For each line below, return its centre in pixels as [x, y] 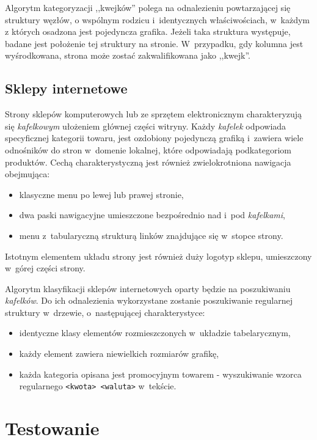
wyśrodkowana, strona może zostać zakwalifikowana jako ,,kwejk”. [128, 55]
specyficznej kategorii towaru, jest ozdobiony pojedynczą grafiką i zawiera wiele [154, 138]
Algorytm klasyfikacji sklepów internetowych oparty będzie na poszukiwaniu [148, 288]
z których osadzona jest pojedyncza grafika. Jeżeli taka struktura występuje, [148, 31]
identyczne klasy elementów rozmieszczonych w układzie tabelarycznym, [155, 333]
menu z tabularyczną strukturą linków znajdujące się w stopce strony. [151, 235]
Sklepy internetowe [66, 88]
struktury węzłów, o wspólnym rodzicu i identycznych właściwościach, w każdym [158, 19]
